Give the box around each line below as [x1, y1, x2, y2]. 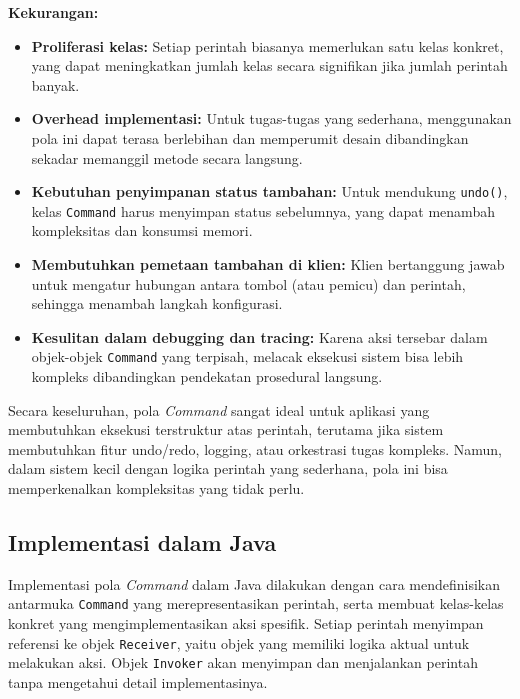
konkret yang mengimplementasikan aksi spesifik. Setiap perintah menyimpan [8, 613, 484, 634]
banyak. [31, 74, 80, 95]
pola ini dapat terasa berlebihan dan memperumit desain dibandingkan [31, 127, 469, 148]
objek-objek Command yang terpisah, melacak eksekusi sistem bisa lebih [31, 346, 464, 367]
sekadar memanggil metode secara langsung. [31, 147, 303, 168]
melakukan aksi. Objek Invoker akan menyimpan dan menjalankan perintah [8, 652, 478, 673]
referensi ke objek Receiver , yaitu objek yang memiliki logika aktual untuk [8, 632, 470, 653]
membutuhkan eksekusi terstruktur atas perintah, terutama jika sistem [8, 419, 444, 440]
